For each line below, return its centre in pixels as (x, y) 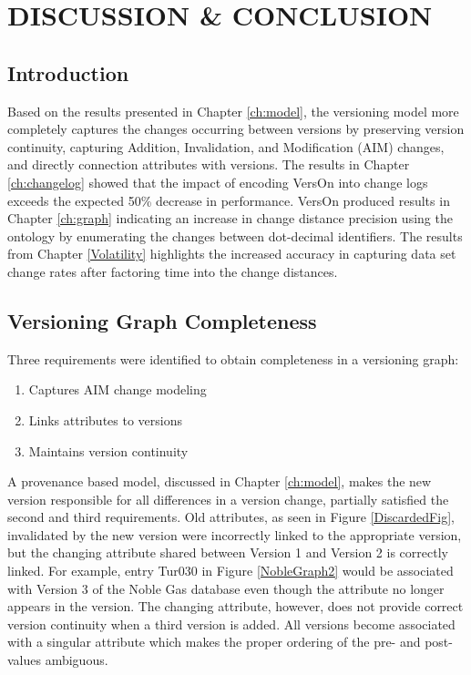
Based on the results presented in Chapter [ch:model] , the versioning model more (233, 111)
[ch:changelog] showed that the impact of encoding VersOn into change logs (218, 182)
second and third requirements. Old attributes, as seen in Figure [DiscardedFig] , (231, 517)
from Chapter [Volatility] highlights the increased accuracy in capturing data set (232, 254)
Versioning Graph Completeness (162, 320)
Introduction (68, 72)
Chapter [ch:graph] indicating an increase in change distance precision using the (230, 218)
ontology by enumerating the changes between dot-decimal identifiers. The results (235, 235)
